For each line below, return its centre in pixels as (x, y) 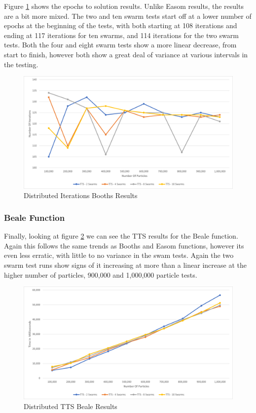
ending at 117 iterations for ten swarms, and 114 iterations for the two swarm (121, 35)
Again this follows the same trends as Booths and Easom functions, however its (124, 245)
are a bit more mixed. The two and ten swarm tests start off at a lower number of (128, 16)
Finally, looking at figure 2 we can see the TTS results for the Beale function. (121, 236)
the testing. (21, 64)
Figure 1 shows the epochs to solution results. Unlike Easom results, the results (124, 6)
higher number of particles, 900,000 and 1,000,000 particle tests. (101, 274)
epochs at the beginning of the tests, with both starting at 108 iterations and (121, 25)
